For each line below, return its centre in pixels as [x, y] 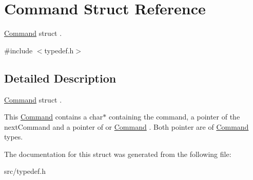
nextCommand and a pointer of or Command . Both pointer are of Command [126, 126]
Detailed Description [60, 78]
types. [14, 137]
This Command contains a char [54, 117]
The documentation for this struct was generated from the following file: [118, 154]
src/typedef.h [25, 171]
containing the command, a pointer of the [174, 117]
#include [18, 50]
